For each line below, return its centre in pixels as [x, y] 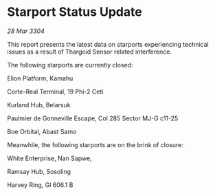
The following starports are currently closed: [70, 65]
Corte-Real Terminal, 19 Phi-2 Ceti [55, 91]
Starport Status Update [75, 12]
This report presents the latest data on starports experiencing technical [108, 44]
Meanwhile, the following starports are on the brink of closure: [95, 144]
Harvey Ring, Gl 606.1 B [40, 185]
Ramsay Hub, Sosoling [39, 171]
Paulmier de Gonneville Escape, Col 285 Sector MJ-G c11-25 [93, 118]
